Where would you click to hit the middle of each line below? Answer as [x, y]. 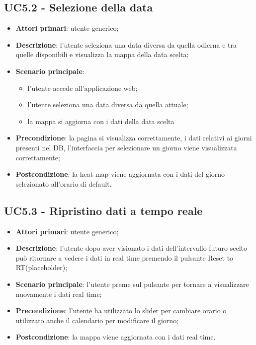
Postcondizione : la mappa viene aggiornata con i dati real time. [116, 337]
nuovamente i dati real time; [59, 294]
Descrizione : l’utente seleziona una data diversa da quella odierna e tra [126, 44]
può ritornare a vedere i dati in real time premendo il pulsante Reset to [125, 257]
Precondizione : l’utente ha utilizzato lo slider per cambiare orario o [121, 310]
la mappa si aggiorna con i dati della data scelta [101, 121]
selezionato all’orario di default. [64, 183]
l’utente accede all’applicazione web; [83, 88]
